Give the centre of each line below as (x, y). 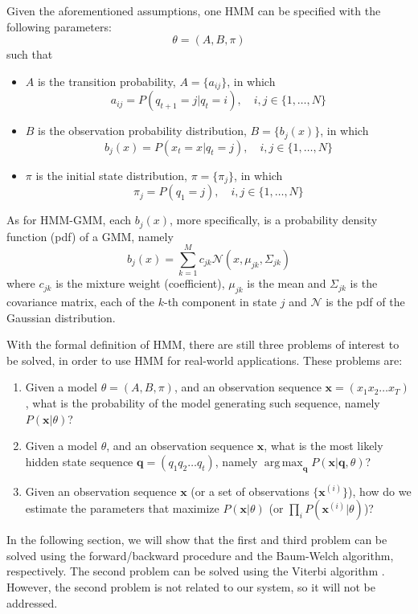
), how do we (380, 491)
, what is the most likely (324, 446)
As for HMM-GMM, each (69, 220)
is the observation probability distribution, (142, 131)
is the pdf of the (365, 302)
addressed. (32, 602)
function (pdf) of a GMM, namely (90, 236)
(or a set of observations (250, 491)
